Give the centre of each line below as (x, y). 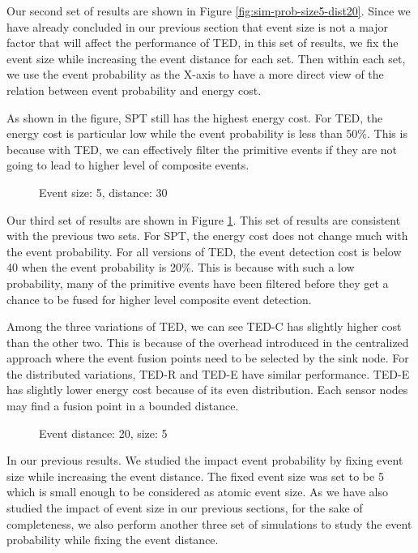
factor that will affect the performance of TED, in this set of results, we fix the (203, 43)
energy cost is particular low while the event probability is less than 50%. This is (207, 133)
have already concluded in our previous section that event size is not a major (198, 26)
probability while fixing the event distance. (113, 540)
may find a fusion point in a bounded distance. (123, 406)
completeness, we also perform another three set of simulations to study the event (209, 523)
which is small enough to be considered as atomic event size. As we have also (198, 492)
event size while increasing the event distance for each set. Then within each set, (206, 58)
